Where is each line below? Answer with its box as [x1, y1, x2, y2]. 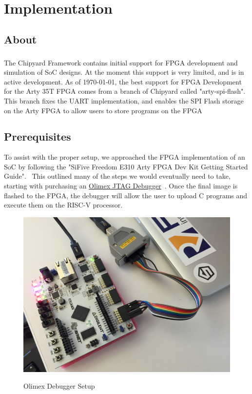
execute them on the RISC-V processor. [4, 200, 123, 210]
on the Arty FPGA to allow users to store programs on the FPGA [4, 105, 202, 115]
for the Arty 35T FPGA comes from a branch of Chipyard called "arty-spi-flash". [4, 86, 246, 96]
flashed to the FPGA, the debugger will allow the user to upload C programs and [4, 190, 248, 200]
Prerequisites [4, 129, 71, 144]
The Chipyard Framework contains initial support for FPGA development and [4, 57, 238, 67]
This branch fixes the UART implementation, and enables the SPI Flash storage [4, 95, 244, 105]
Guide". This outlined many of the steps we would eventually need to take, [4, 171, 231, 181]
